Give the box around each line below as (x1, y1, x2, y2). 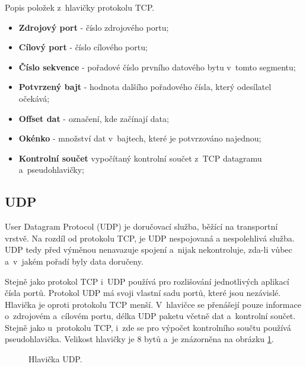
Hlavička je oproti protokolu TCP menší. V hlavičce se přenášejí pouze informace (5, 298, 301, 310)
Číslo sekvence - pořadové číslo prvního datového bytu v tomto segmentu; (18, 60, 296, 73)
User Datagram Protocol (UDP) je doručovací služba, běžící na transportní (5, 220, 278, 233)
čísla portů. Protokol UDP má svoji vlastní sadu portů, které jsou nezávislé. (5, 286, 281, 299)
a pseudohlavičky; (18, 163, 84, 176)
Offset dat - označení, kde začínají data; (18, 112, 169, 124)
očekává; (18, 92, 50, 104)
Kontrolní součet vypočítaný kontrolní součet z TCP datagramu (18, 152, 262, 164)
